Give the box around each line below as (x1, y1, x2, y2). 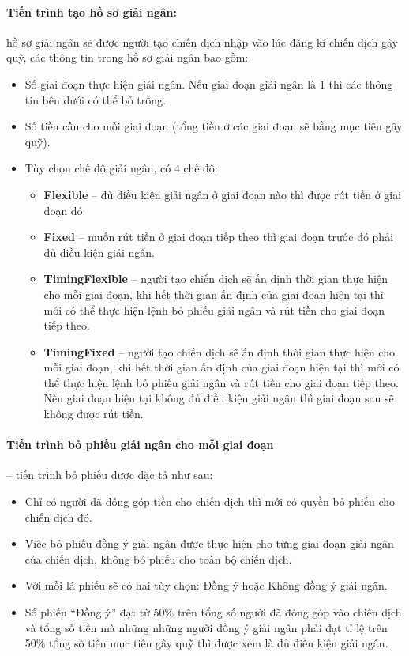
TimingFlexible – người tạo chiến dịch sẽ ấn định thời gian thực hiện (43, 270, 388, 287)
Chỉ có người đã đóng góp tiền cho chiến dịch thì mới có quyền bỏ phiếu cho (24, 493, 396, 510)
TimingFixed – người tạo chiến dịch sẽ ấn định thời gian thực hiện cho (43, 343, 395, 360)
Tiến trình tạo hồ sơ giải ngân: (6, 3, 177, 20)
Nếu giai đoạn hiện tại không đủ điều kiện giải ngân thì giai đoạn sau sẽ (43, 390, 394, 406)
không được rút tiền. (43, 405, 144, 422)
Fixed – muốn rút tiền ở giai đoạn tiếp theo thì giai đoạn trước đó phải (43, 228, 394, 245)
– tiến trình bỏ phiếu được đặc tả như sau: (6, 466, 213, 483)
